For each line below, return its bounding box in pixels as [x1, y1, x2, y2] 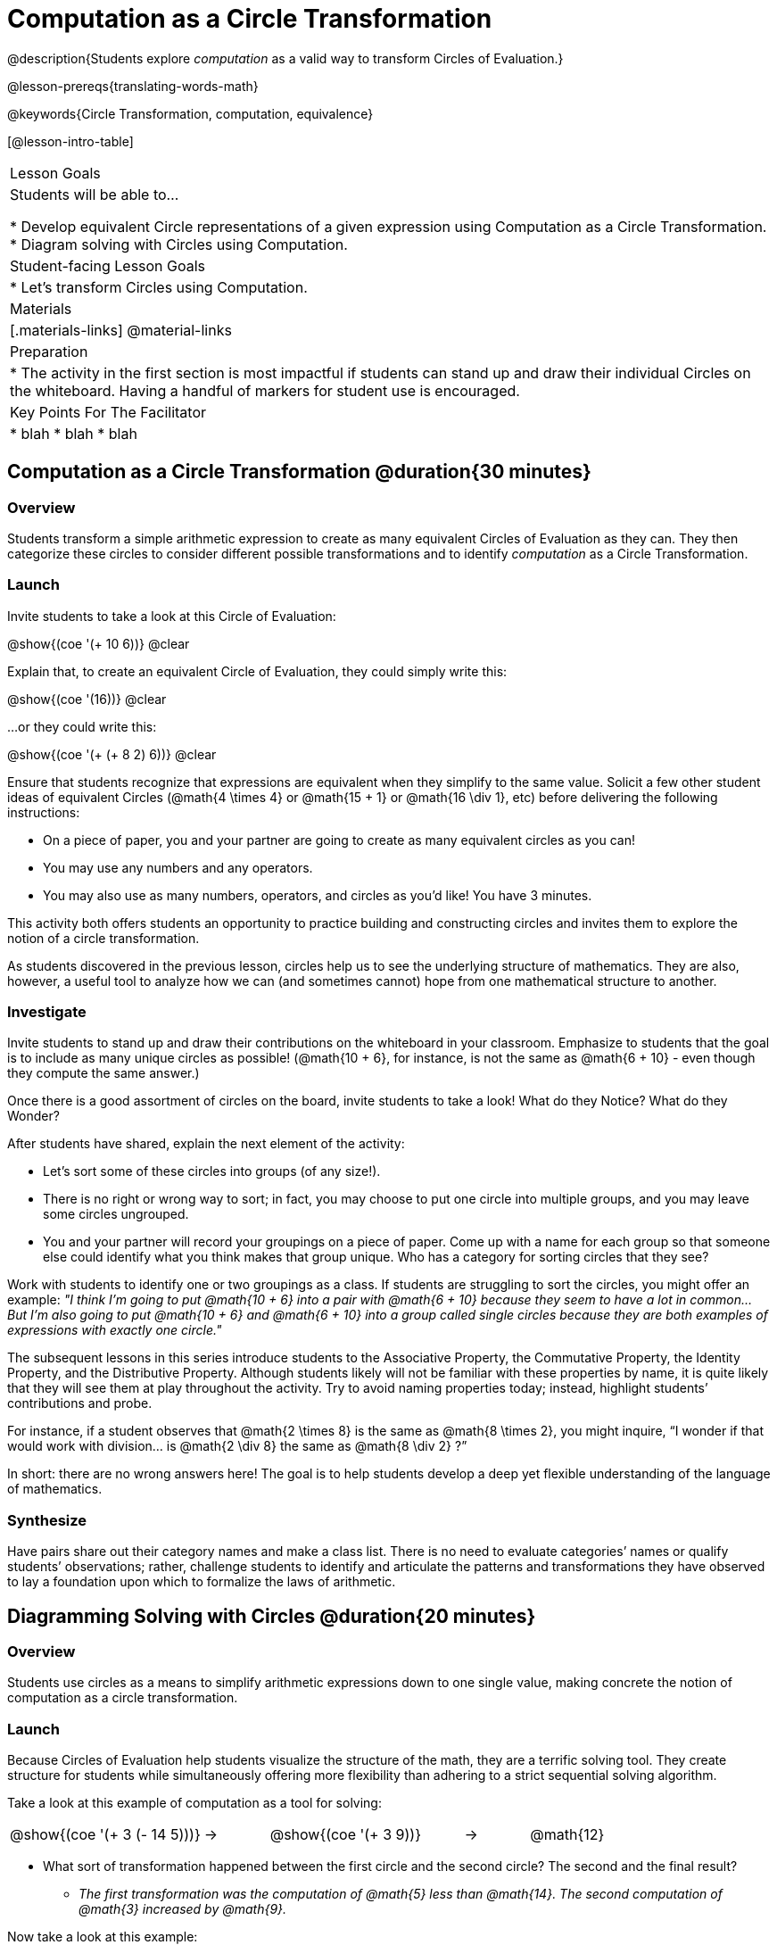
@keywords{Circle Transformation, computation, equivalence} [7, 105, 374, 121]
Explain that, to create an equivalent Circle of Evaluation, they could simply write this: [7, 663, 508, 679]
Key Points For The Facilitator [10, 402, 207, 421]
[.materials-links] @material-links [10, 320, 232, 339]
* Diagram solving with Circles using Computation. [10, 235, 348, 253]
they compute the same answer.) [7, 1065, 200, 1081]
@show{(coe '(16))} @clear [7, 691, 167, 707]
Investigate [7, 1003, 87, 1022]
